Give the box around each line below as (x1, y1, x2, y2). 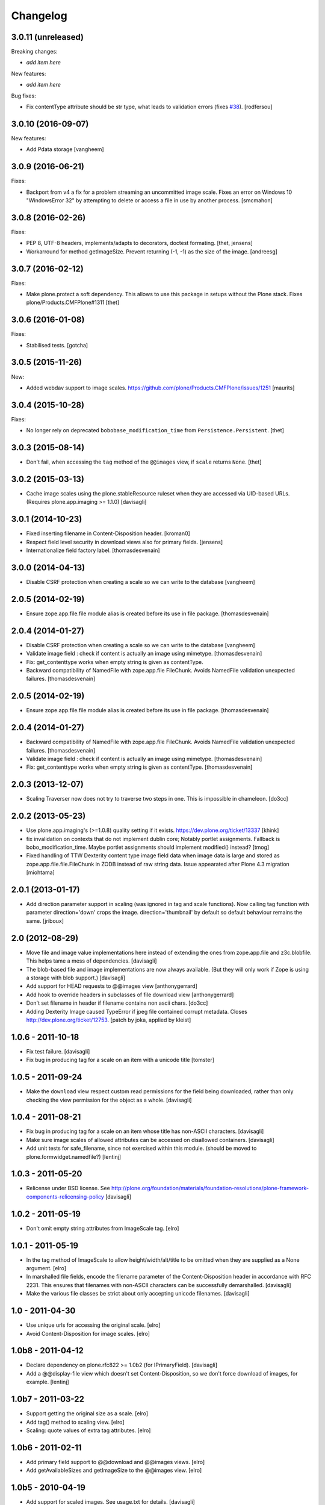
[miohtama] (26, 869, 55, 876)
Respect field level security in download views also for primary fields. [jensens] (26, 538, 223, 545)
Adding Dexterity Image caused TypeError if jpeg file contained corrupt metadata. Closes (26, 1008, 248, 1015)
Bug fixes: (11, 92, 36, 99)
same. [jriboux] (26, 917, 64, 924)
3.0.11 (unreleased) (11, 32, 84, 42)
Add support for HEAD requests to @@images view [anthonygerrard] (26, 982, 198, 990)
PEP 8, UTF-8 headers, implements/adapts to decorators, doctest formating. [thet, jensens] (26, 240, 253, 247)
